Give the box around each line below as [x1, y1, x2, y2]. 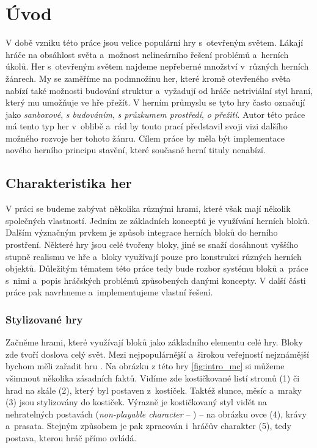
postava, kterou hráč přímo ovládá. [5, 431, 137, 444]
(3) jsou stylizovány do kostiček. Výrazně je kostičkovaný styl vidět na [5, 396, 267, 408]
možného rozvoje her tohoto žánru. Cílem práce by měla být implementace [5, 131, 285, 144]
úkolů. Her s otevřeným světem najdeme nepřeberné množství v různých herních [5, 60, 309, 73]
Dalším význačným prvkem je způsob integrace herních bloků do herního [5, 226, 278, 239]
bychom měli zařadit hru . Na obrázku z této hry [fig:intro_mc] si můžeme [5, 359, 285, 372]
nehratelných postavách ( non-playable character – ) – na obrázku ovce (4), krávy [5, 407, 307, 420]
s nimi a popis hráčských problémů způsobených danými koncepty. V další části [5, 273, 306, 286]
